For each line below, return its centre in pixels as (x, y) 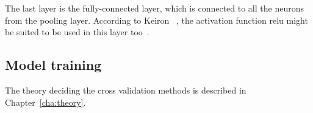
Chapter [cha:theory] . (45, 102)
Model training (53, 65)
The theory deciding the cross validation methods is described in (126, 90)
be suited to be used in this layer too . (77, 32)
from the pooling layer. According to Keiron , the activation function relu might (156, 20)
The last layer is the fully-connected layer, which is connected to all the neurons (154, 8)
